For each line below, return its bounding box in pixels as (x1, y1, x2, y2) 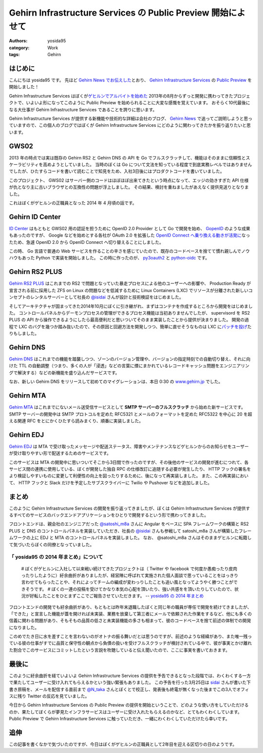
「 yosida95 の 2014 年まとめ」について (9, 554, 103, 560)
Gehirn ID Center (9, 213, 61, 221)
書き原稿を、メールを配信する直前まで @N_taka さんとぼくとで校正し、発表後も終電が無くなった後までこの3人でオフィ (9, 686, 249, 692)
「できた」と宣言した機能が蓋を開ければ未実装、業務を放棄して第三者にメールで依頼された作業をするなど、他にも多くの (9, 611, 252, 616)
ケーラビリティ (9, 161, 39, 168)
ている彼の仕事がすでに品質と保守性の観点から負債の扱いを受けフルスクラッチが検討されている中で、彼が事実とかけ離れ (9, 640, 252, 646)
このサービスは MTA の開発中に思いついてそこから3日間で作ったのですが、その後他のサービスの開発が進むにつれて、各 (9, 459, 249, 465)
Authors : (9, 38, 28, 44)
